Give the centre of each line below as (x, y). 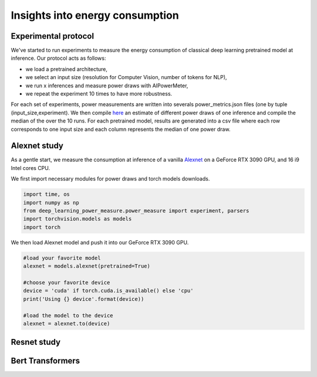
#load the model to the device (68, 315)
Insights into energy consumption (95, 15)
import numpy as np (51, 203)
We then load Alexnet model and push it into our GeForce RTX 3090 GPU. (100, 242)
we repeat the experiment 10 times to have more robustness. (99, 94)
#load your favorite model (62, 258)
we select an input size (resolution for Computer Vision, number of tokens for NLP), (126, 77)
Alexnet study (37, 146)
